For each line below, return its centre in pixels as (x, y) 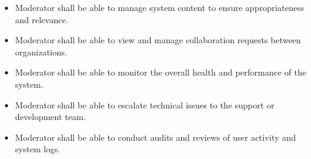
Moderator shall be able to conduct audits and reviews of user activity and (155, 137)
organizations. (41, 51)
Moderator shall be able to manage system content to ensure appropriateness (159, 7)
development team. (51, 117)
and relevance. (42, 19)
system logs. (38, 149)
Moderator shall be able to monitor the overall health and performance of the (160, 72)
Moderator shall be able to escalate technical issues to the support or (145, 104)
